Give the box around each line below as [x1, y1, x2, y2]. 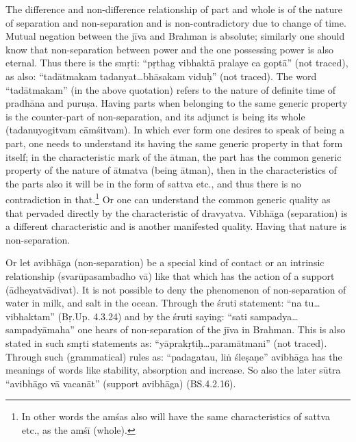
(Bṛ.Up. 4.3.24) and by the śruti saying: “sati [58, 309, 247, 323]
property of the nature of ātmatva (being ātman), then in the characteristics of [5, 163, 337, 177]
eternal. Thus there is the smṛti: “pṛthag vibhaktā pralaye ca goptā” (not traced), [5, 55, 348, 70]
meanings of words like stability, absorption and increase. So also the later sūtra [5, 363, 341, 377]
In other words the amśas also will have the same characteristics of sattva [21, 409, 331, 424]
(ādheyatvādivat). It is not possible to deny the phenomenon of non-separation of [5, 282, 346, 296]
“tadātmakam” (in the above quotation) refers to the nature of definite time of [5, 82, 336, 96]
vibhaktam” [5, 309, 55, 323]
